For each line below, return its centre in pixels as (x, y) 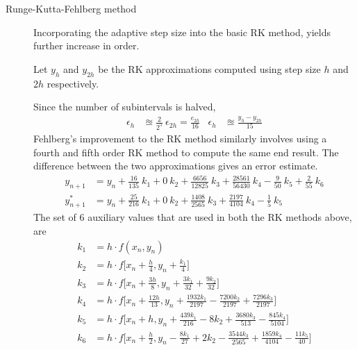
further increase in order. (86, 45)
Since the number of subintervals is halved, (125, 107)
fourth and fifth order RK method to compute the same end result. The (186, 152)
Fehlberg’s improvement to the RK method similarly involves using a (180, 138)
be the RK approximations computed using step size (209, 68)
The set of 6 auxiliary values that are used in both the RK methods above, (193, 217)
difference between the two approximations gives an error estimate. (176, 166)
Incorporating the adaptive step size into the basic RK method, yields (182, 32)
